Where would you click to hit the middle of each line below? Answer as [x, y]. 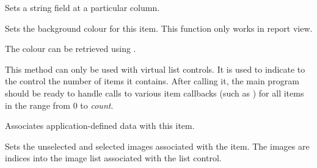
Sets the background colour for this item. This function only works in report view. [159, 28]
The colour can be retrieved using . [71, 49]
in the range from [38, 105]
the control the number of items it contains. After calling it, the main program [152, 81]
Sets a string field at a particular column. [82, 7]
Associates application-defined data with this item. [100, 126]
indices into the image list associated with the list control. [113, 158]
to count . [97, 105]
